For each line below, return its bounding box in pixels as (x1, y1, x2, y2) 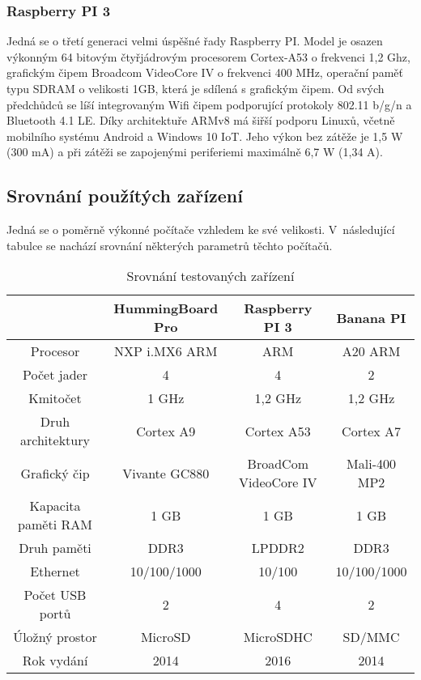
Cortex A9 (136, 421, 196, 440)
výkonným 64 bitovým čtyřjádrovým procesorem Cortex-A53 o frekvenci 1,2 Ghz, (6, 48, 410, 65)
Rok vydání (22, 651, 88, 670)
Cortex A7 (342, 421, 402, 440)
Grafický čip (20, 463, 90, 482)
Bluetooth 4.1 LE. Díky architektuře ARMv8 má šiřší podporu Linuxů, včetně (6, 112, 395, 129)
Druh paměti (19, 538, 91, 558)
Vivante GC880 (122, 463, 210, 482)
